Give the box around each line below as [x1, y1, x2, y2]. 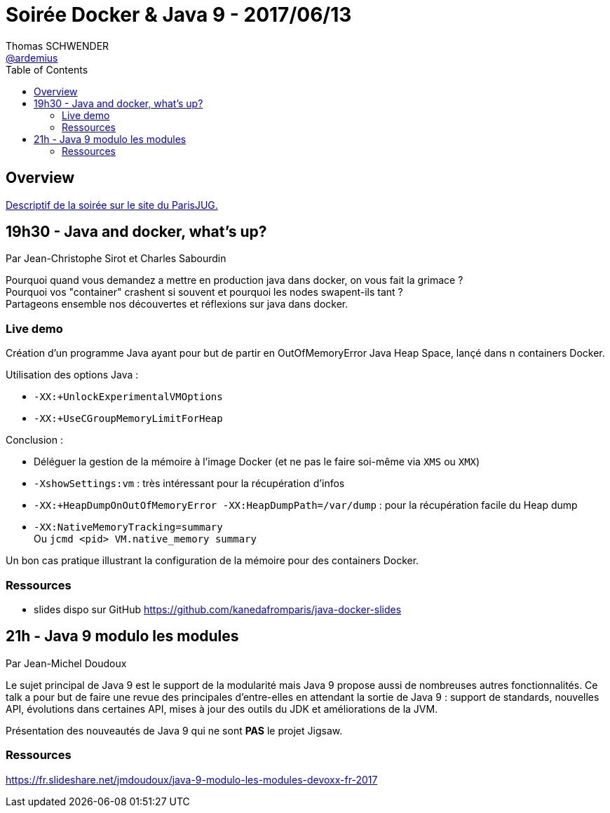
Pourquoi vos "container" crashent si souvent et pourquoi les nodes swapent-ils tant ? [6, 286, 403, 299]
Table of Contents [6, 63, 88, 76]
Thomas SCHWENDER [6, 39, 109, 52]
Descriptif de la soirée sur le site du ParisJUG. [6, 198, 218, 211]
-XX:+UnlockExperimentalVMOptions [34, 391, 223, 403]
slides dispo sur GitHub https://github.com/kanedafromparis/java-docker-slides [34, 603, 402, 615]
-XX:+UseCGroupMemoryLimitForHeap [34, 413, 223, 425]
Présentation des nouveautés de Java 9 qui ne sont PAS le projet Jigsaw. [6, 724, 343, 737]
